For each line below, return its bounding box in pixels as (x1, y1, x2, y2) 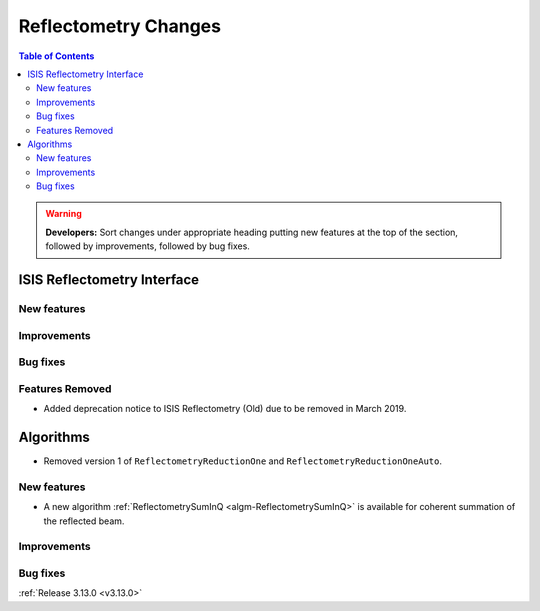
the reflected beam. (43, 515, 125, 527)
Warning (45, 208, 82, 220)
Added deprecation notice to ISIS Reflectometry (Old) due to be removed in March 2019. (43, 403, 407, 415)
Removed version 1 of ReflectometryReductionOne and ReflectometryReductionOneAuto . (43, 455, 442, 467)
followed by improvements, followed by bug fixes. (45, 240, 250, 252)
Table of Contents (18, 50, 95, 62)
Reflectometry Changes (18, 15, 222, 37)
